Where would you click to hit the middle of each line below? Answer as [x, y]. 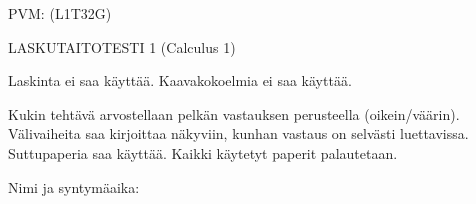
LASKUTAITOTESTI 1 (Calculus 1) [122, 46]
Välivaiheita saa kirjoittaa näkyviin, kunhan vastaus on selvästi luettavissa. [238, 133]
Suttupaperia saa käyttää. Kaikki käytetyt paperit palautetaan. [203, 152]
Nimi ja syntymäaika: [74, 186]
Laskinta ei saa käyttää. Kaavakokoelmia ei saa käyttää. [180, 80]
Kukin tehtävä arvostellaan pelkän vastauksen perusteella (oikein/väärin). [234, 113]
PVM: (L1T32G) [60, 13]
